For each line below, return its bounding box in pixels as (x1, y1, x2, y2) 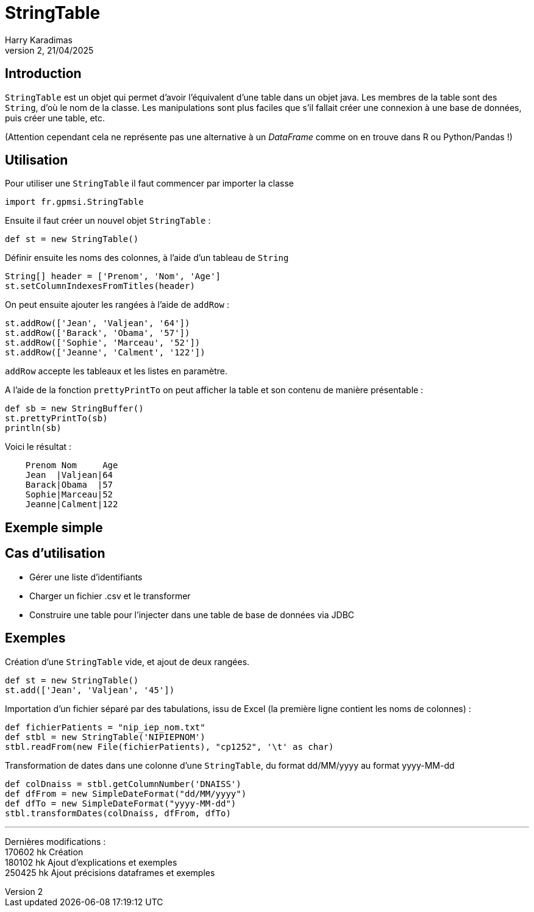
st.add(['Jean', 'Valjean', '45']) (5, 685, 175, 695)
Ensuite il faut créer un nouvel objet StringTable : (5, 215, 211, 226)
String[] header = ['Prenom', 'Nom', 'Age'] (5, 271, 221, 282)
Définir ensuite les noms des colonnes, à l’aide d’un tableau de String (5, 252, 289, 263)
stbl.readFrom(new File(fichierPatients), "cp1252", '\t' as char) (5, 741, 334, 752)
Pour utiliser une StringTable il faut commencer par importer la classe (5, 178, 294, 189)
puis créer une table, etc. (5, 112, 105, 123)
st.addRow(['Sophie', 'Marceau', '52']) (5, 338, 201, 348)
